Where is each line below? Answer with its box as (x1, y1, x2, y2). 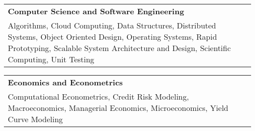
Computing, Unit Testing (8, 53, 95, 65)
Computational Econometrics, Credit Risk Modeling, (8, 91, 189, 102)
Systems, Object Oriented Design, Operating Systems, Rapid (8, 31, 217, 42)
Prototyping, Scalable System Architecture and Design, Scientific (8, 42, 231, 53)
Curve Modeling (8, 113, 63, 125)
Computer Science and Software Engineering (8, 5, 184, 17)
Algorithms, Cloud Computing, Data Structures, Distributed (8, 20, 216, 31)
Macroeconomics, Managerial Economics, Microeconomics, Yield (8, 102, 229, 113)
